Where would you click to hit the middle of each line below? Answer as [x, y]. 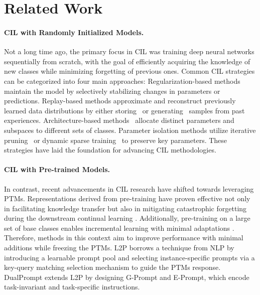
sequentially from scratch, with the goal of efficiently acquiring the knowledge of [127, 61]
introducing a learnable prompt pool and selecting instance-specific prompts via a [129, 257]
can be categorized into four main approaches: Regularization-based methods [122, 81]
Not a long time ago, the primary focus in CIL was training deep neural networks [129, 51]
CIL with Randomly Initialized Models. [74, 32]
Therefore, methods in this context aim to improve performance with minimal [124, 238]
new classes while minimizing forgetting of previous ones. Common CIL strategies [129, 71]
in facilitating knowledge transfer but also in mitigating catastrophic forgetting [125, 208]
